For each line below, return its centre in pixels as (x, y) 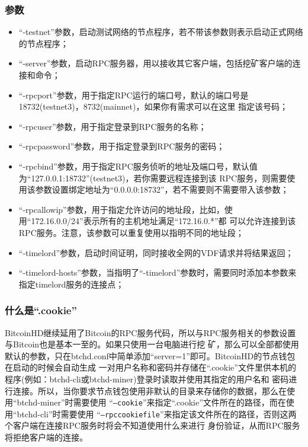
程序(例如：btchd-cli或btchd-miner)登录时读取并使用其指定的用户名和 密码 (147, 379)
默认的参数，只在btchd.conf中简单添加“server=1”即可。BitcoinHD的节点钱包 (150, 355)
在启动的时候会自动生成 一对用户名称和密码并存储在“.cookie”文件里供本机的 (150, 367)
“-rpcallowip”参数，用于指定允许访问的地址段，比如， (121, 209)
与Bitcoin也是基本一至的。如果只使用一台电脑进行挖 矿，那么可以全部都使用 (152, 344)
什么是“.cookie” (41, 310)
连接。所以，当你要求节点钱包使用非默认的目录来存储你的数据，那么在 (150, 390)
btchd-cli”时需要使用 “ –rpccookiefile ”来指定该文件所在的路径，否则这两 (157, 414)
